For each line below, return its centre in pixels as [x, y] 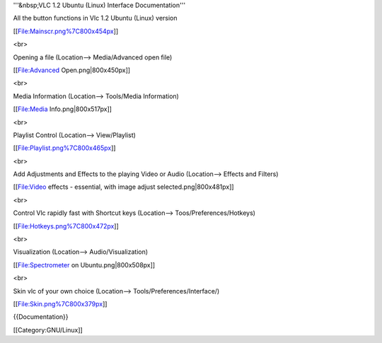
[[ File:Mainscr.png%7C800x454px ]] [66, 31]
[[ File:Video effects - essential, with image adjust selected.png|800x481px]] [123, 187]
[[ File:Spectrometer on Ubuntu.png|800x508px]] [84, 264]
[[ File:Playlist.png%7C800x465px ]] [64, 148]
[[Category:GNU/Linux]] [48, 330]
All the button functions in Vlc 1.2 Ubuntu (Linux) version [95, 18]
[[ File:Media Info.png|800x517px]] [63, 109]
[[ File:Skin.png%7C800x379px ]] [60, 303]
